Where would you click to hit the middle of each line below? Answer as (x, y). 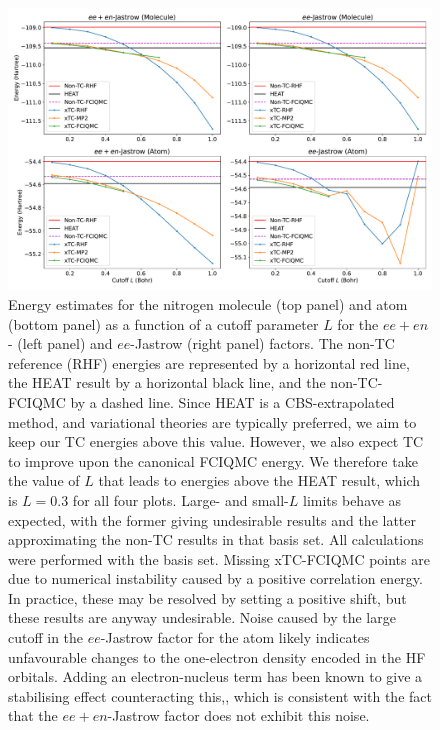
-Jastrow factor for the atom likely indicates (235, 637)
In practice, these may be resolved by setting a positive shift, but (207, 597)
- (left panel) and (60, 343)
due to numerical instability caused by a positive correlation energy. (215, 578)
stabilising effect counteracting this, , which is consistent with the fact (220, 695)
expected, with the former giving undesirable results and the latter (212, 519)
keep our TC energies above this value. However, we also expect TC (216, 441)
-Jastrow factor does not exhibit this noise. (238, 715)
